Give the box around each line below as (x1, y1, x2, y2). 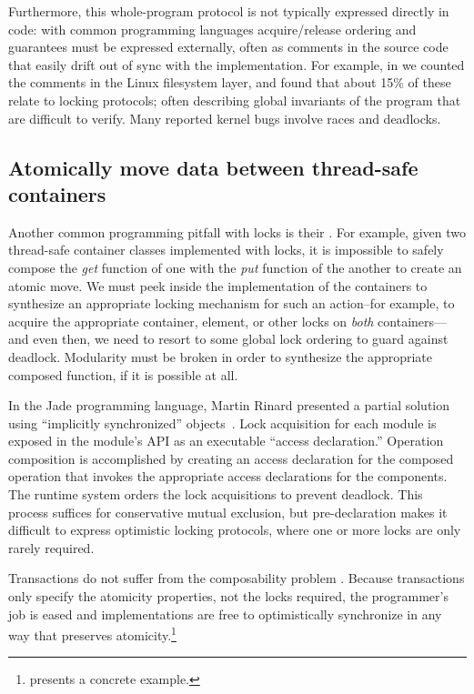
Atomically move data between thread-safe (8, 153, 419, 181)
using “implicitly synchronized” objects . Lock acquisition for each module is (8, 413, 437, 432)
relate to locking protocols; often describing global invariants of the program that (8, 90, 461, 109)
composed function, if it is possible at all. (8, 365, 238, 384)
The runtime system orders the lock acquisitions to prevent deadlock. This (8, 485, 423, 504)
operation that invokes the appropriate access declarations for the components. (8, 467, 448, 486)
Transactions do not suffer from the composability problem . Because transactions (8, 568, 465, 588)
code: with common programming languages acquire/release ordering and (8, 19, 417, 38)
